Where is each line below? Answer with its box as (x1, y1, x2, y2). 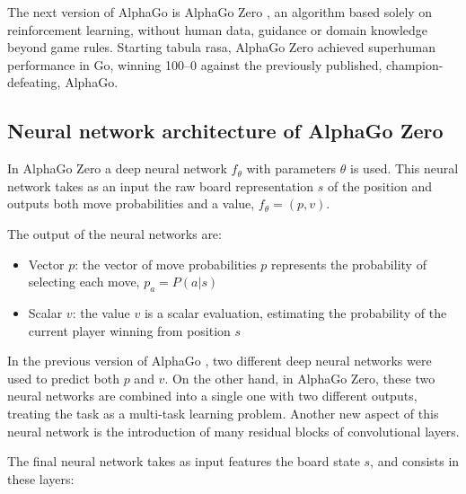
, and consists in (370, 452, 460, 471)
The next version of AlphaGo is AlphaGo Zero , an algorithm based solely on (7, 3, 433, 21)
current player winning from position (28, 321, 231, 340)
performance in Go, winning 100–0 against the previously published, (7, 55, 382, 74)
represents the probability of (270, 254, 426, 273)
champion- (386, 55, 444, 74)
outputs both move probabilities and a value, (7, 194, 255, 213)
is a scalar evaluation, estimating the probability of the (144, 303, 447, 322)
